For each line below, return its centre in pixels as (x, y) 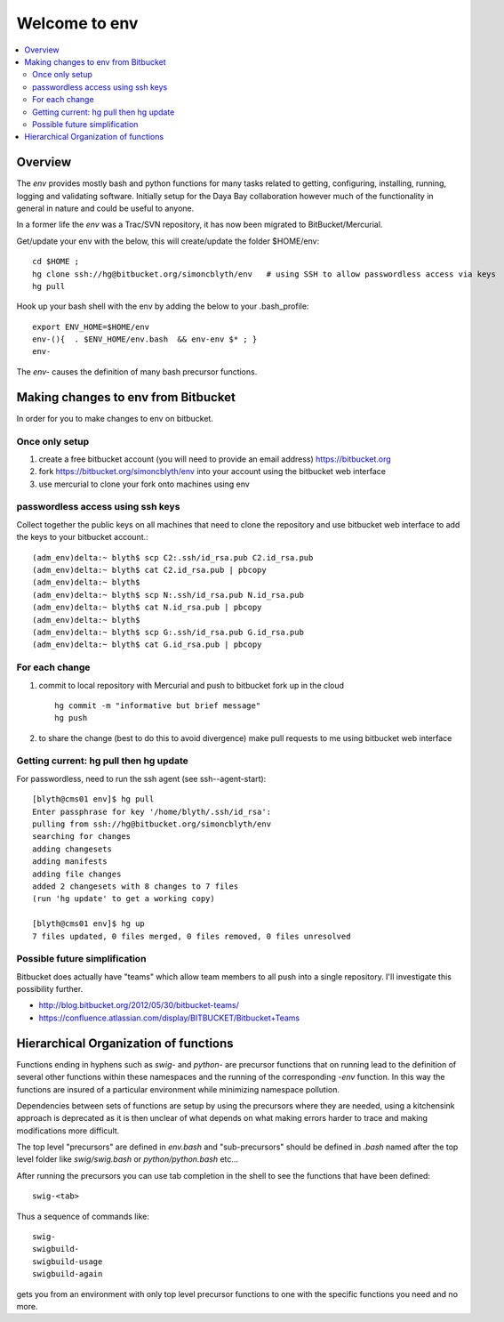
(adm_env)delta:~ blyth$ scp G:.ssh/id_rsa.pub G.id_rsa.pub (168, 632)
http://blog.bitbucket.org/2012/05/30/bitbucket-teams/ (139, 1005)
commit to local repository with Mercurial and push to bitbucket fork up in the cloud (192, 685)
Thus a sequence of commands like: (83, 1216)
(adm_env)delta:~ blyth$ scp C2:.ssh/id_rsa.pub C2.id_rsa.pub (173, 557)
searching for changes (82, 837)
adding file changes (77, 874)
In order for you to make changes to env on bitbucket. (115, 418)
